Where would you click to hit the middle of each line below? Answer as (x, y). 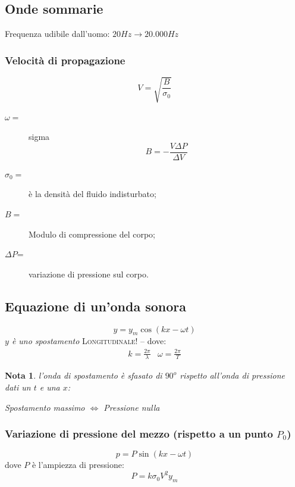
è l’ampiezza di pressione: (78, 465)
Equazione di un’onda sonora (96, 306)
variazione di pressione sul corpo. (89, 274)
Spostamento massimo (45, 407)
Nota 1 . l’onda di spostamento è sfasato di (84, 375)
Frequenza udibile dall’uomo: (57, 34)
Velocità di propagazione (65, 60)
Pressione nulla (132, 407)
